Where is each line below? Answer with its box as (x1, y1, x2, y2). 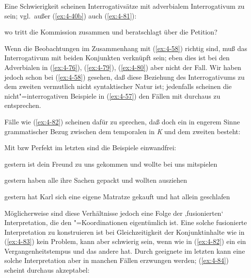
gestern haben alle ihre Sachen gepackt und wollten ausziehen (4, 175, 188, 185)
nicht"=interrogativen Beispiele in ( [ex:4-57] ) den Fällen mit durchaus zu (4, 90, 220, 101)
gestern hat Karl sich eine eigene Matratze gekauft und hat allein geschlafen (4, 191, 230, 201)
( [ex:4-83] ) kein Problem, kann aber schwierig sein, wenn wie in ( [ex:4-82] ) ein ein (4, 236, 246, 246)
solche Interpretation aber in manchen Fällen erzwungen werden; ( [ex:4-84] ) (4, 255, 229, 265)
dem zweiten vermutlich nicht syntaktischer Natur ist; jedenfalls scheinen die (4, 81, 232, 91)
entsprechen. (4, 100, 41, 110)
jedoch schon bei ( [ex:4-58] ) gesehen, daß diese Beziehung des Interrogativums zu (4, 71, 245, 82)
